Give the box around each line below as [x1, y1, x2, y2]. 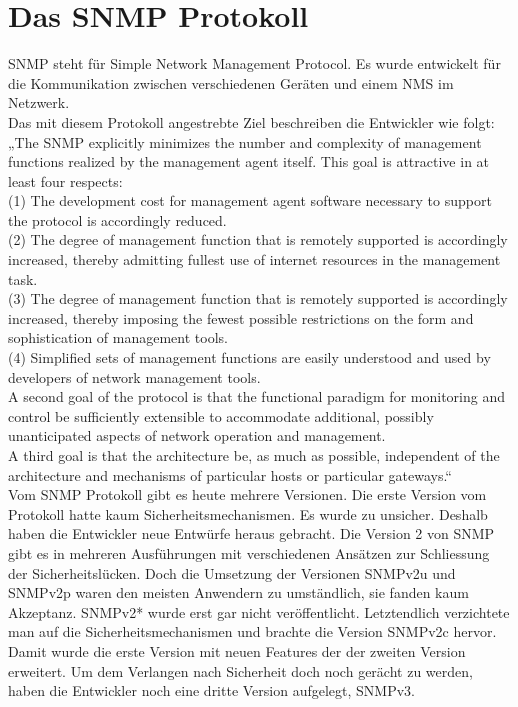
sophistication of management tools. [8, 327, 228, 348]
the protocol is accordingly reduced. [8, 209, 227, 230]
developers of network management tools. [8, 366, 261, 387]
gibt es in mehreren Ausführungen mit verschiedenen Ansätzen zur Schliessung [8, 542, 490, 563]
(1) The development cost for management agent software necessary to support [8, 190, 492, 211]
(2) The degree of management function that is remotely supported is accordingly [8, 229, 508, 250]
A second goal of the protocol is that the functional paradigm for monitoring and [8, 386, 505, 407]
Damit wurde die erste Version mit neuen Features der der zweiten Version [8, 640, 466, 661]
